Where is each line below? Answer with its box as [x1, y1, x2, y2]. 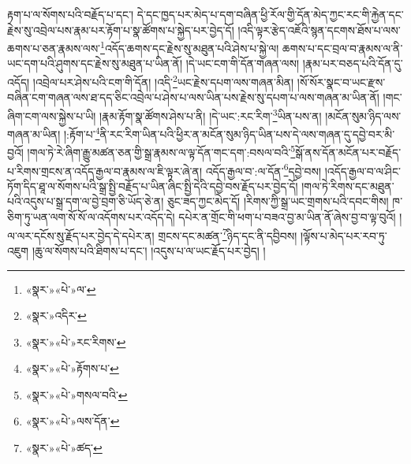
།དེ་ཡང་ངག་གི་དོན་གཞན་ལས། [185, 55, 300, 72]
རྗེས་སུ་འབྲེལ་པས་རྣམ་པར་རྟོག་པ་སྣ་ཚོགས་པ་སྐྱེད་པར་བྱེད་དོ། [7, 21, 234, 38]
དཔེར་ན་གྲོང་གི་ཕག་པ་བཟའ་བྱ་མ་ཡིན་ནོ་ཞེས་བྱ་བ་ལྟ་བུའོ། [178, 209, 396, 225]
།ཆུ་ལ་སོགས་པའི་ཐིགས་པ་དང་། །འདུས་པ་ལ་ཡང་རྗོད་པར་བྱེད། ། [32, 242, 266, 258]
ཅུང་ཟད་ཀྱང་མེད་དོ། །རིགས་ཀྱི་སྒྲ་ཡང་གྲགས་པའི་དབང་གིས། [166, 193, 389, 210]
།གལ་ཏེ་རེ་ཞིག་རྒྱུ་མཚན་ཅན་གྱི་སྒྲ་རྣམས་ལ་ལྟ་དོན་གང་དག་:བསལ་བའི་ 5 [27, 142, 296, 161]
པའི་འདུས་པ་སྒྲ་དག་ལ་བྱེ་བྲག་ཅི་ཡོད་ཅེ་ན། [7, 193, 164, 210]
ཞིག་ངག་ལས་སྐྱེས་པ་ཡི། [7, 107, 96, 124]
